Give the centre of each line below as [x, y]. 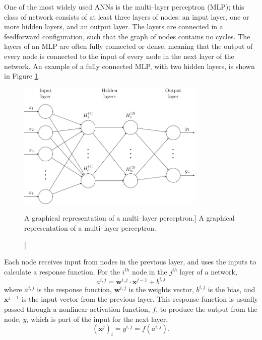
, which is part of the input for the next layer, [97, 319]
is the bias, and [232, 289]
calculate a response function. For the [62, 271]
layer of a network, [208, 271]
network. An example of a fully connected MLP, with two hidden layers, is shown [129, 66]
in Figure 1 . [22, 76]
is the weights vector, [161, 289]
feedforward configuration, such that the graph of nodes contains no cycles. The [127, 36]
